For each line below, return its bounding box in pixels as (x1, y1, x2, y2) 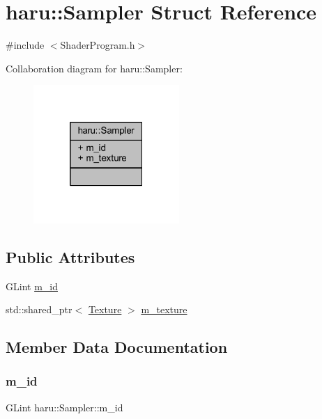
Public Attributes (6, 246, 135, 267)
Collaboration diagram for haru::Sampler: (6, 61, 183, 75)
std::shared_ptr (6, 302, 72, 317)
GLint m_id (6, 278, 58, 293)
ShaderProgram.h (60, 38, 135, 52)
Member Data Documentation (6, 336, 228, 358)
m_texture (141, 302, 187, 317)
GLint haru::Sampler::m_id (6, 400, 123, 414)
